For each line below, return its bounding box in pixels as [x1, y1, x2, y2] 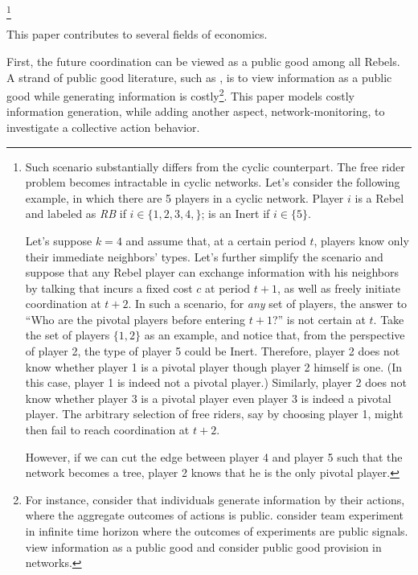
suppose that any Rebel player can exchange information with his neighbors [25, 264, 399, 281]
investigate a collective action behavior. [6, 118, 200, 135]
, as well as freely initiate [277, 279, 400, 296]
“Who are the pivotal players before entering [25, 310, 246, 327]
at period [205, 279, 251, 296]
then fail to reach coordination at [25, 421, 190, 438]
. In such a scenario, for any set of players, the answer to [128, 295, 408, 312]
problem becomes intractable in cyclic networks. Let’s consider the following [25, 174, 400, 191]
